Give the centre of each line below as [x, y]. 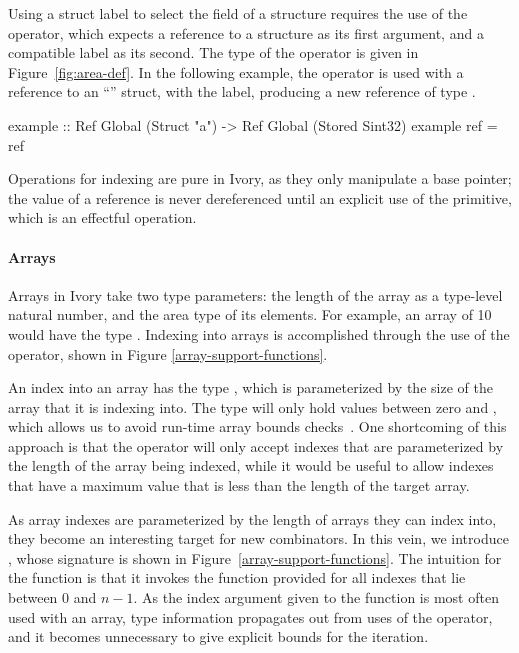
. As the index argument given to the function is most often [316, 597]
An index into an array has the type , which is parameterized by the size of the [250, 387]
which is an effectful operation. [102, 217]
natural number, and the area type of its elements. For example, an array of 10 [250, 314]
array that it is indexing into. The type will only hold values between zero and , [252, 406]
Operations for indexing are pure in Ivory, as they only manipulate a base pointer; [260, 178]
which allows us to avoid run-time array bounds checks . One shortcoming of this [257, 426]
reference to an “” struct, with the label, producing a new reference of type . [242, 91]
